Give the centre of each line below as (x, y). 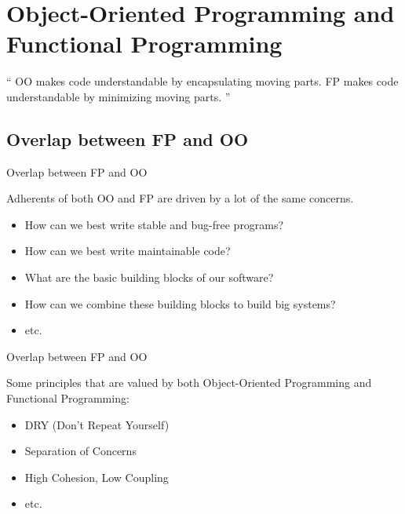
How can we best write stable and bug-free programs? (154, 224)
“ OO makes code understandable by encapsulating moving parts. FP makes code (202, 81)
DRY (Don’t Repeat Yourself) (97, 424)
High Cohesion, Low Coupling (97, 477)
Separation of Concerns (80, 451)
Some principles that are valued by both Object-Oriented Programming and (189, 383)
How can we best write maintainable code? (128, 251)
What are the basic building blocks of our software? (149, 277)
